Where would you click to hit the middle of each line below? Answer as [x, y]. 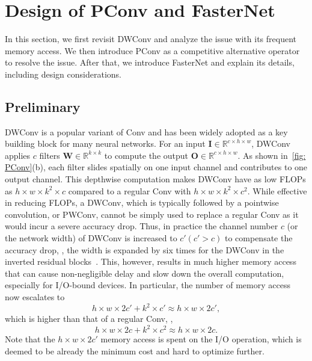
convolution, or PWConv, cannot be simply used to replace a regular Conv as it [152, 214]
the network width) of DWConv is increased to [91, 238]
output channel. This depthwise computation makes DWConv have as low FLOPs [155, 179]
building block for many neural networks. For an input [105, 143]
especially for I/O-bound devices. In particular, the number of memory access [148, 285]
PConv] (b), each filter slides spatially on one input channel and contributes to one [156, 167]
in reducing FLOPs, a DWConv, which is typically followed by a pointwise [142, 202]
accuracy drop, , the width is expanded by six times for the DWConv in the [145, 249]
